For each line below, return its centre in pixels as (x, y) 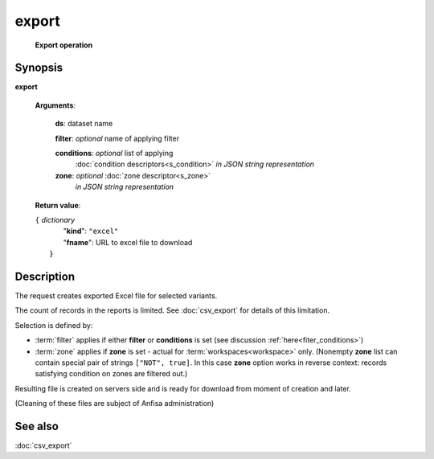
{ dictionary (55, 219)
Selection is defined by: (54, 325)
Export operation (64, 45)
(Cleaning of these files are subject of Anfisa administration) (115, 404)
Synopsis (39, 68)
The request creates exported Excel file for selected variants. (116, 296)
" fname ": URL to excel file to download (128, 242)
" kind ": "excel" (91, 231)
